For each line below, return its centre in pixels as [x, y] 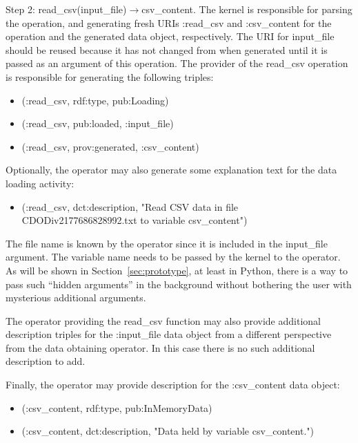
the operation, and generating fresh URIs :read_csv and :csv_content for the [169, 22]
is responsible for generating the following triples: [110, 76]
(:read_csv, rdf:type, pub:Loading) [95, 100]
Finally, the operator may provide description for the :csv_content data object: [173, 385]
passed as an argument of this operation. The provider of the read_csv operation [177, 63]
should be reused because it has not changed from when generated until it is [167, 49]
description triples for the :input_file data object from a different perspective [169, 334]
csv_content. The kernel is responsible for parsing [247, 9]
